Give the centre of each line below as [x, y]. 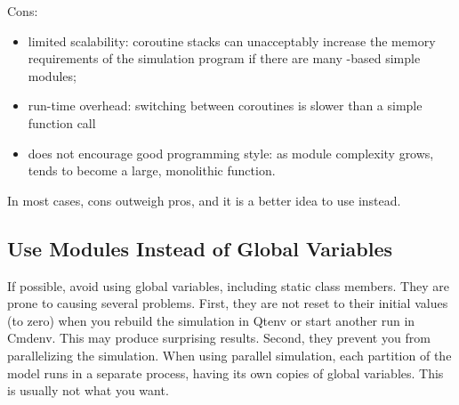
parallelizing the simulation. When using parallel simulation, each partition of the [229, 355]
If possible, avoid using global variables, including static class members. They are [228, 285]
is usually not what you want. [88, 390]
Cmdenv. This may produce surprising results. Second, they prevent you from [219, 338]
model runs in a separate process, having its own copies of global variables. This [225, 373]
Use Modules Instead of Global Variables [200, 248]
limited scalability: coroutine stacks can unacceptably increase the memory [232, 40]
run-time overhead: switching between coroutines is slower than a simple [225, 105]
